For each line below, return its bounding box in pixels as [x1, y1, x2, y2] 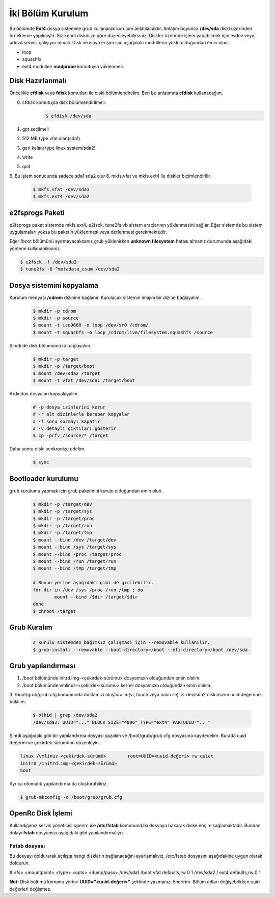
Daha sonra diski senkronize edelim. [9, 446, 86, 452]
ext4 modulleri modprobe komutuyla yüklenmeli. [22, 63, 124, 69]
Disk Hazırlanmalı [9, 76, 66, 85]
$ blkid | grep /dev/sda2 [33, 712, 98, 718]
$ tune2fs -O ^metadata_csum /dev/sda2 [20, 266, 120, 272]
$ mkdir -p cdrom [33, 308, 76, 314]
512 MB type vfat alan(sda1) [22, 135, 80, 142]
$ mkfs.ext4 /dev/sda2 [33, 194, 90, 200]
